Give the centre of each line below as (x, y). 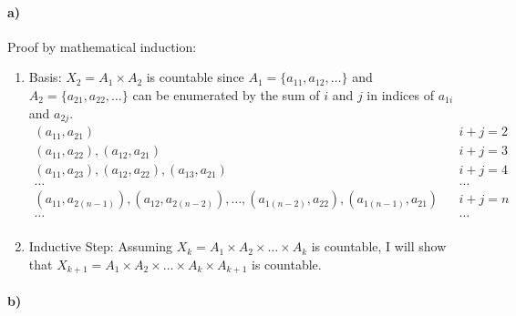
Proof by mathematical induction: (102, 46)
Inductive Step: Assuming (101, 246)
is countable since (195, 77)
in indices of (400, 94)
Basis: (45, 77)
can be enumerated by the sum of (226, 94)
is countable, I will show (379, 246)
